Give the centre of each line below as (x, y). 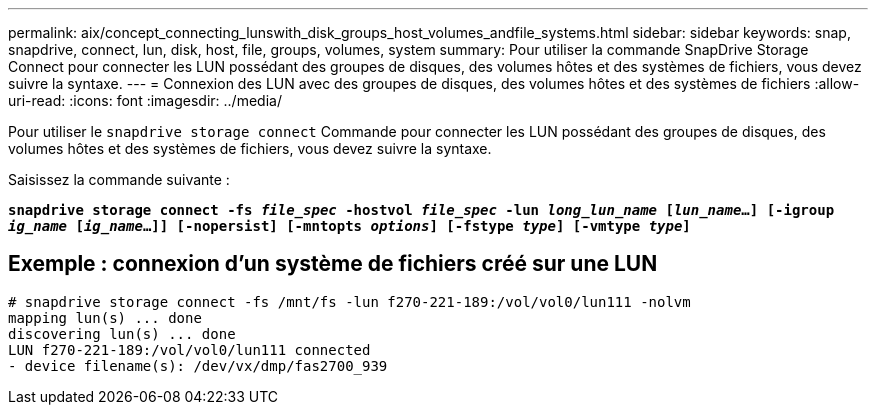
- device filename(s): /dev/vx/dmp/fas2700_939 (198, 365)
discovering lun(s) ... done (122, 333)
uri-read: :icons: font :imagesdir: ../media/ (145, 100)
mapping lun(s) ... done (105, 317)
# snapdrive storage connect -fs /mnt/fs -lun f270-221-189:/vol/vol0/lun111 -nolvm (349, 301)
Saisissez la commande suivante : (119, 179)
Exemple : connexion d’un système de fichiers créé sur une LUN (333, 264)
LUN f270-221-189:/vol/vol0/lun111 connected (189, 349)
